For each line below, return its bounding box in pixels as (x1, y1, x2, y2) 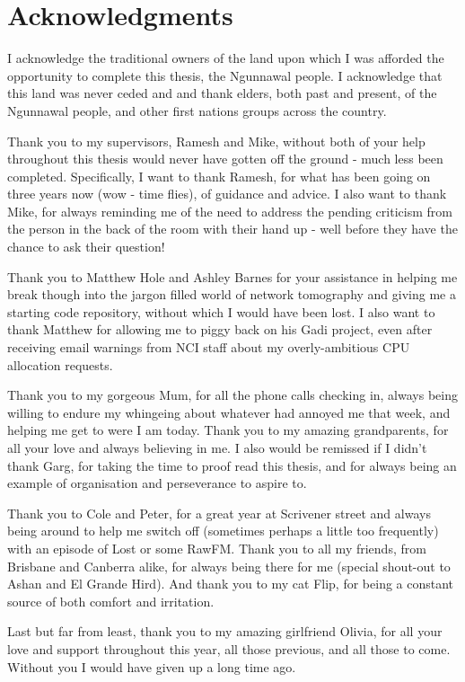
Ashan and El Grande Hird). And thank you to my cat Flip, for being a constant (7, 574, 454, 593)
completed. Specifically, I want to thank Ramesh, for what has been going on (7, 166, 431, 185)
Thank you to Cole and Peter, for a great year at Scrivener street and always (7, 503, 431, 522)
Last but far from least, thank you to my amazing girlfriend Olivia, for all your (7, 622, 443, 641)
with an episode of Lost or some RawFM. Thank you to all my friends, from (7, 538, 426, 557)
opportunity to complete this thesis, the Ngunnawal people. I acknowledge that (7, 66, 443, 84)
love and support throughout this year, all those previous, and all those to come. (7, 639, 451, 658)
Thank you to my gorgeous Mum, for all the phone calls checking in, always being (7, 385, 458, 404)
